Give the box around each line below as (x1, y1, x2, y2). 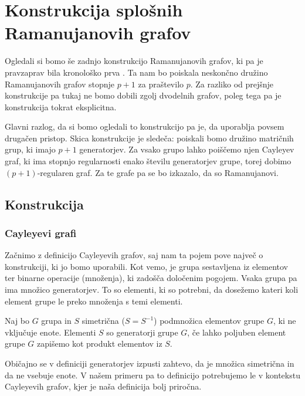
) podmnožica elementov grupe (154, 314, 265, 327)
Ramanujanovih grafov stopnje (5, 77, 115, 90)
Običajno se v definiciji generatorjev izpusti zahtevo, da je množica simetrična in (5, 357, 294, 369)
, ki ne (273, 314, 296, 327)
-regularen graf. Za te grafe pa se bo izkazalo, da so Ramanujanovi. (37, 166, 279, 178)
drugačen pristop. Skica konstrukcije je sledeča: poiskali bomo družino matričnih (5, 131, 294, 144)
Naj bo (5, 314, 30, 327)
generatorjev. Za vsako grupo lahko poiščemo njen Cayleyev (79, 143, 294, 155)
